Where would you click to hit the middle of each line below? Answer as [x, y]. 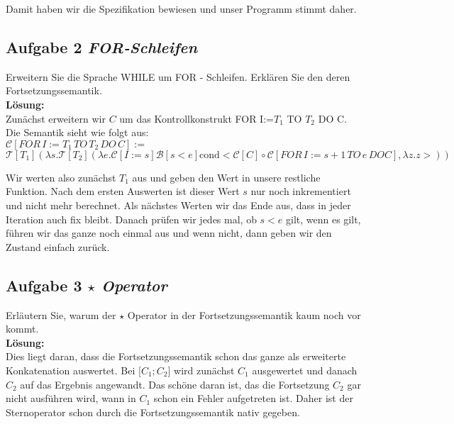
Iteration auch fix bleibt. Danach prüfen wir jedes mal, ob [131, 219]
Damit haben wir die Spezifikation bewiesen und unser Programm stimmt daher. [181, 9]
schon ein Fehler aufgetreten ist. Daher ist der [253, 398]
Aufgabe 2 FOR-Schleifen [102, 46]
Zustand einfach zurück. [58, 246]
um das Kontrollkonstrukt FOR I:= [196, 118]
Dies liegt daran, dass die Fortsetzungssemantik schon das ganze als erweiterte [176, 356]
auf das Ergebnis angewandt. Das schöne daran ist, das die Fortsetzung [175, 384]
